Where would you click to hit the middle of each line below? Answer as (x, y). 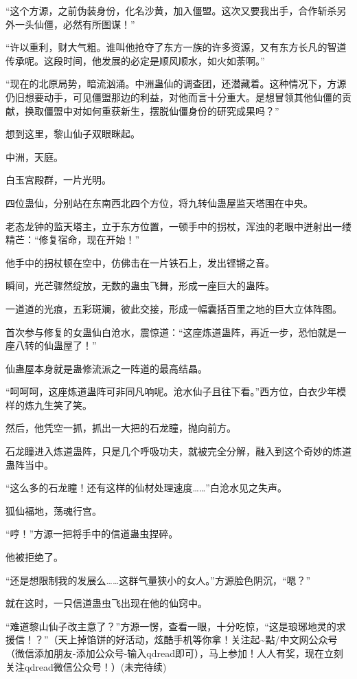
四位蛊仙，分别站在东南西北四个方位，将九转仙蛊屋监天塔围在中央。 (159, 202)
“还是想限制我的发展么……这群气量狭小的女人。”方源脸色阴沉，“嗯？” (158, 580)
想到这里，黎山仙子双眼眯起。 (73, 134)
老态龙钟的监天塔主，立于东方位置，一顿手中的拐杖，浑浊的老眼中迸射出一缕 (178, 226)
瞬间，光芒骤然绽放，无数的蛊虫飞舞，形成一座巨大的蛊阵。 (140, 286)
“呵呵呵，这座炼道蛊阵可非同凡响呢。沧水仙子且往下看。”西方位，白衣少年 (171, 391)
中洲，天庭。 (34, 156)
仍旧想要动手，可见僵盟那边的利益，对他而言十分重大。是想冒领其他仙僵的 (174, 97)
